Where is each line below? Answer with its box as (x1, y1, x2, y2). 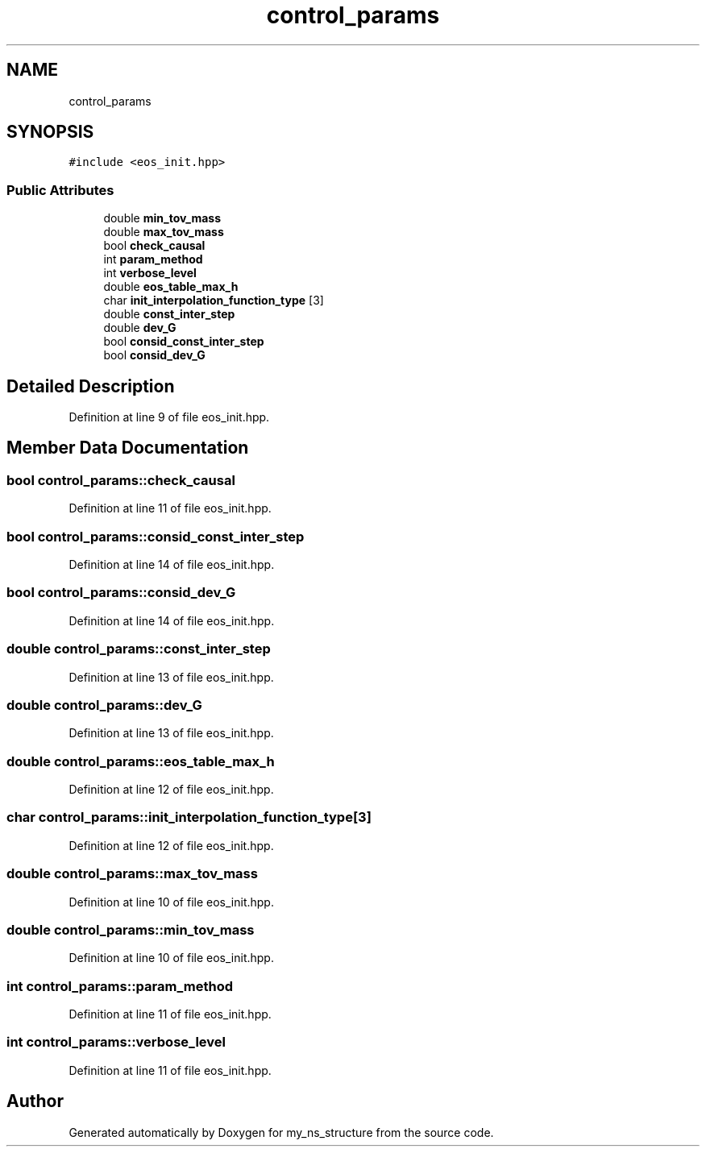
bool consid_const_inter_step (103, 334, 264, 349)
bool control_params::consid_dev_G (6, 584, 236, 601)
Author (6, 1091, 64, 1112)
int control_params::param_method (6, 977, 234, 994)
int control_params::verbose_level (6, 1034, 226, 1051)
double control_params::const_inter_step (6, 641, 271, 657)
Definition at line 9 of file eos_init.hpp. (69, 410, 270, 425)
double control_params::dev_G (6, 696, 202, 713)
